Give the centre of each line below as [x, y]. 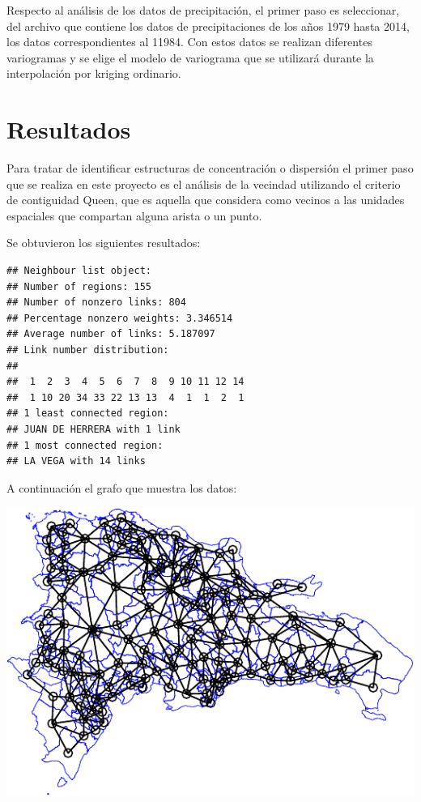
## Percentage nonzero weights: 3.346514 [120, 318]
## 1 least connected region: [88, 414]
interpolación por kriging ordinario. [94, 73]
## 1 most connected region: [85, 445]
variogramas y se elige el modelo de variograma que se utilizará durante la [190, 57]
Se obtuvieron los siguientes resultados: [104, 243]
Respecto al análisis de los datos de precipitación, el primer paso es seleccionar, [203, 10]
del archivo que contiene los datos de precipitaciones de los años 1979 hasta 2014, [208, 26]
